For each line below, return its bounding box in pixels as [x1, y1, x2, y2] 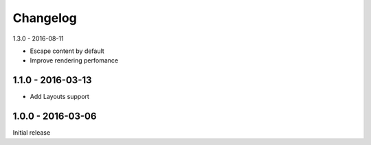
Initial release [12, 129, 51, 137]
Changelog [12, 10, 77, 25]
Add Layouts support [30, 93, 89, 101]
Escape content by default [30, 47, 104, 55]
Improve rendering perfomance [30, 56, 119, 65]
